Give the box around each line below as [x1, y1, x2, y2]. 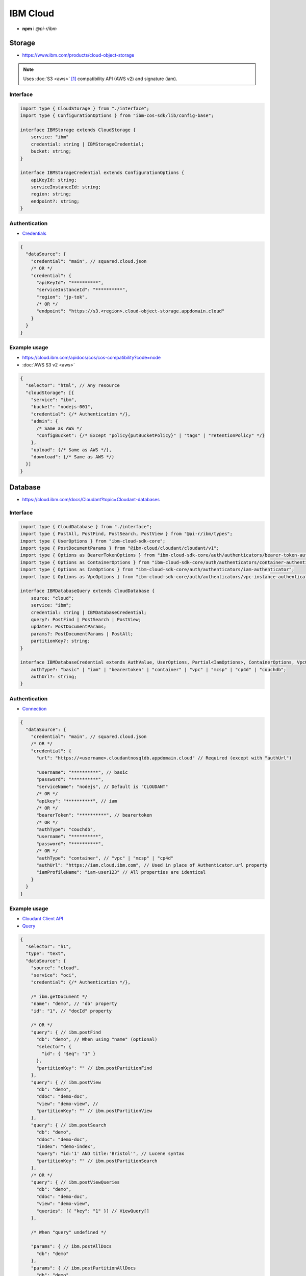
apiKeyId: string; [31, 177, 77, 183]
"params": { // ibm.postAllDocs [31, 1243, 112, 1249]
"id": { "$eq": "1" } [41, 1050, 96, 1057]
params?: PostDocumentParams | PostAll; [31, 631, 134, 636]
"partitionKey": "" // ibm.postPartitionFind [36, 1065, 152, 1071]
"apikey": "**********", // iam [36, 798, 117, 804]
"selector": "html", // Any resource [25, 383, 120, 388]
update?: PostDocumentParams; [31, 624, 107, 630]
